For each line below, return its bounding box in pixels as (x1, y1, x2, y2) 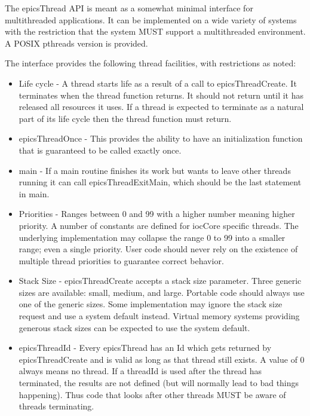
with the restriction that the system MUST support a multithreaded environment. (5, 25, 306, 38)
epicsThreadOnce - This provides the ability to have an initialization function (19, 132, 303, 145)
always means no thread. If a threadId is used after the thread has (19, 365, 262, 377)
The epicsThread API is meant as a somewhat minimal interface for (5, 2, 253, 14)
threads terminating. (19, 400, 94, 412)
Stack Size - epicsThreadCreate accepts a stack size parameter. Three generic (19, 274, 302, 287)
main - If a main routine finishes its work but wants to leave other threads (19, 164, 291, 176)
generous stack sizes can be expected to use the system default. (19, 321, 250, 334)
